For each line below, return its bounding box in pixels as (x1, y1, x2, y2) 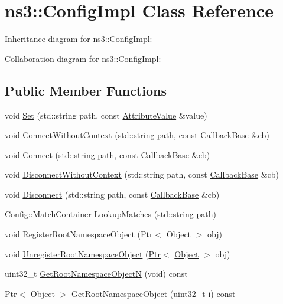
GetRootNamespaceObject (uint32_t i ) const (71, 287, 236, 299)
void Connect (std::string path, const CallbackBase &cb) (5, 148, 210, 161)
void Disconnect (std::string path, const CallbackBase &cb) (5, 188, 220, 200)
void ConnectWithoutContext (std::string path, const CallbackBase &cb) (5, 129, 269, 141)
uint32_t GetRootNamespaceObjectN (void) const (5, 267, 188, 280)
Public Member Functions (5, 81, 167, 99)
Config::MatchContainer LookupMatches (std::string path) (5, 208, 216, 220)
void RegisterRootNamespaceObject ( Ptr (5, 228, 153, 240)
